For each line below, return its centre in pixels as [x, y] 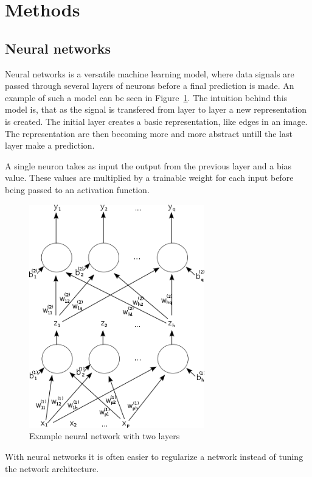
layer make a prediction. [50, 145]
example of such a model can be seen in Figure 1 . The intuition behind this [146, 97]
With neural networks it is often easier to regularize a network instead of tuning [154, 456]
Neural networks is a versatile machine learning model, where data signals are [150, 73]
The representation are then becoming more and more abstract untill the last [149, 133]
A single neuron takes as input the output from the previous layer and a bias [148, 165]
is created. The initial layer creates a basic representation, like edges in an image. [156, 121]
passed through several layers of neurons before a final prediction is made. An [150, 86]
